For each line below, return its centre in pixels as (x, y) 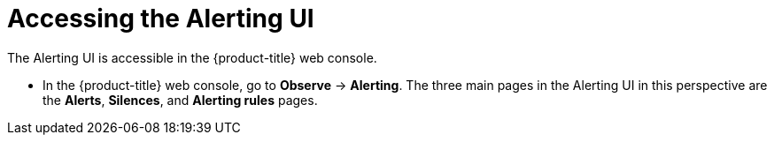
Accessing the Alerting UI (161, 19)
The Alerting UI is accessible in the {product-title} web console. (192, 57)
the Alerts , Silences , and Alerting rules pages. (180, 100)
